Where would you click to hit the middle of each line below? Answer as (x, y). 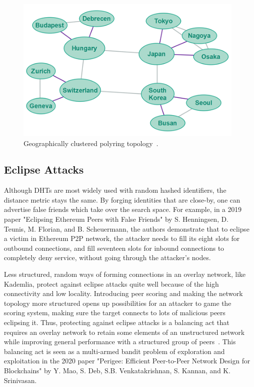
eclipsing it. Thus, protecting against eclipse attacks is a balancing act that (117, 322)
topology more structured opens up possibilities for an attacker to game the (118, 303)
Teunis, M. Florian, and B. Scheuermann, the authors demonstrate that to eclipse (127, 228)
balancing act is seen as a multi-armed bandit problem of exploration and (114, 351)
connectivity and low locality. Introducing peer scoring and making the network (124, 293)
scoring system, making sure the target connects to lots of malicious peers (115, 313)
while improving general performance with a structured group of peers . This (120, 342)
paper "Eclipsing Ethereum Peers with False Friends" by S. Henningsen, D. (116, 219)
